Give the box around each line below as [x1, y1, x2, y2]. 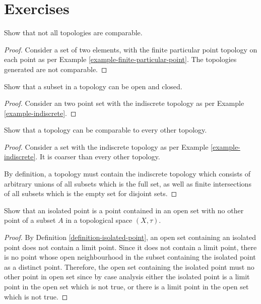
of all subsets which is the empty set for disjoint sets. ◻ [4, 188, 177, 199]
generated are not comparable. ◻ [4, 64, 107, 74]
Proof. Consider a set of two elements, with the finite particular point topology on [4, 44, 257, 54]
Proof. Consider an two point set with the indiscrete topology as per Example [4, 98, 244, 108]
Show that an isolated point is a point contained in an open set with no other [4, 205, 244, 215]
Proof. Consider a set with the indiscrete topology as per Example [4, 141, 209, 152]
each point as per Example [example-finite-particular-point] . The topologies [4, 54, 237, 65]
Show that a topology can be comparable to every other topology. [4, 125, 207, 135]
